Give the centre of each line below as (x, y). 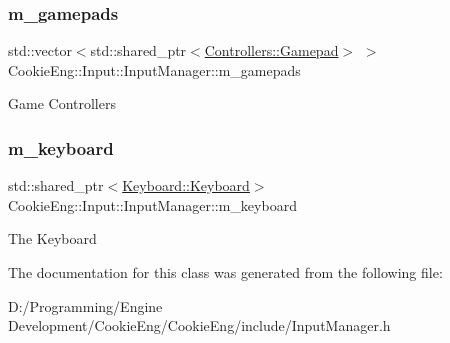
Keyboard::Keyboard (186, 185)
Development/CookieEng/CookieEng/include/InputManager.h (199, 325)
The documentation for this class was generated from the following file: (225, 272)
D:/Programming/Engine (85, 305)
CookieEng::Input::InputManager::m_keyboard (152, 204)
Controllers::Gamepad (271, 50)
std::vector (40, 50)
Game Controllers (62, 103)
